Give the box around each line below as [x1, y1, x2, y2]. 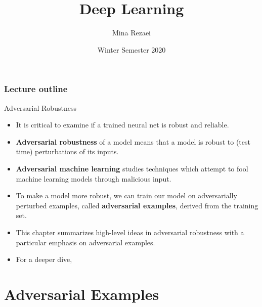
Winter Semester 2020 [97, 44, 166, 55]
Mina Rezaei [112, 27, 151, 38]
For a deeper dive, [16, 254, 72, 265]
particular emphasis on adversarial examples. [16, 237, 155, 247]
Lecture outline [4, 82, 68, 95]
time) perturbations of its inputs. [16, 146, 119, 157]
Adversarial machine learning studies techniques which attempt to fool [16, 163, 248, 173]
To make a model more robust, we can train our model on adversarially [16, 190, 237, 201]
